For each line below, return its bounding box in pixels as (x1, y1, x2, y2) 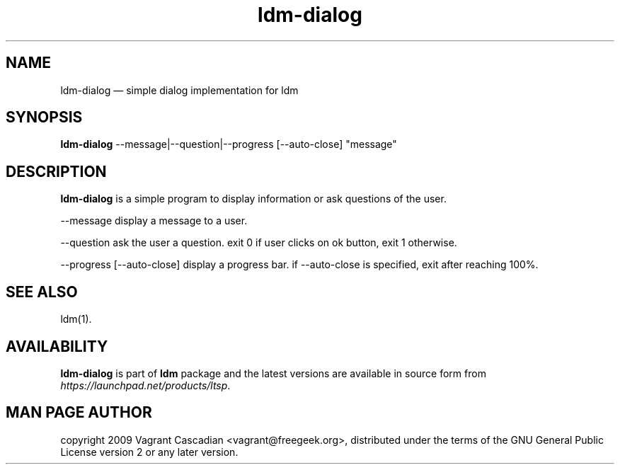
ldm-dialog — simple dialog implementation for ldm (60, 84, 299, 96)
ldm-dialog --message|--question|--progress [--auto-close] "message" (60, 138, 397, 151)
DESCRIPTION (6, 162, 107, 180)
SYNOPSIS (6, 108, 83, 127)
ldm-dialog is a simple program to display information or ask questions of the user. (60, 193, 447, 205)
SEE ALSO (6, 282, 78, 301)
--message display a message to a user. (60, 214, 248, 227)
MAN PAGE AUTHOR (6, 403, 152, 422)
